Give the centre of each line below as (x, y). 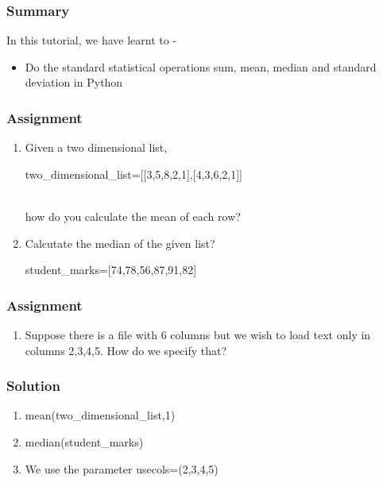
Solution (33, 386)
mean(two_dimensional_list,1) (100, 415)
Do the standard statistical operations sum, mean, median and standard (201, 66)
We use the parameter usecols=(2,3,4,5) (122, 468)
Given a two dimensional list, (96, 147)
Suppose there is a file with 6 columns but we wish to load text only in (198, 334)
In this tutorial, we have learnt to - (92, 40)
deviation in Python (74, 82)
